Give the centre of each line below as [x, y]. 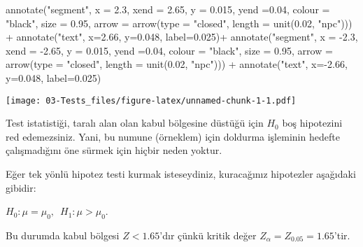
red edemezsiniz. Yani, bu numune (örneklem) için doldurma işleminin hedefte [173, 136]
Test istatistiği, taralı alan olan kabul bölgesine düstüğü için [135, 123]
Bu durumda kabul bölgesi [63, 235]
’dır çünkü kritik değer [208, 235]
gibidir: [21, 187]
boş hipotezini [312, 123]
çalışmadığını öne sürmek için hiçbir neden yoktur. [114, 150]
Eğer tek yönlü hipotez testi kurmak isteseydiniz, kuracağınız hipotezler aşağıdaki [181, 174]
